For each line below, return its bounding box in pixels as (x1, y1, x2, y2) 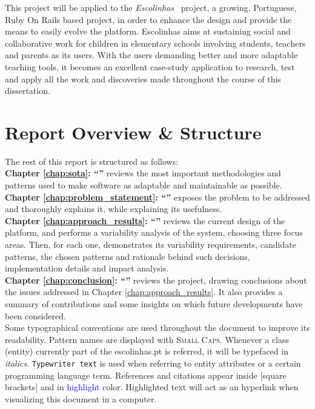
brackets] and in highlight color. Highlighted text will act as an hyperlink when (5, 381, 299, 393)
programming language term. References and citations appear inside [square (5, 368, 287, 381)
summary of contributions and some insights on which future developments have (5, 298, 303, 310)
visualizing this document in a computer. (5, 392, 157, 405)
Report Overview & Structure (5, 119, 262, 144)
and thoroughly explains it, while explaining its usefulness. (5, 202, 222, 215)
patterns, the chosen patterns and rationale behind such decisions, (5, 250, 250, 262)
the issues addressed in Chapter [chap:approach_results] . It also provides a (5, 285, 283, 298)
